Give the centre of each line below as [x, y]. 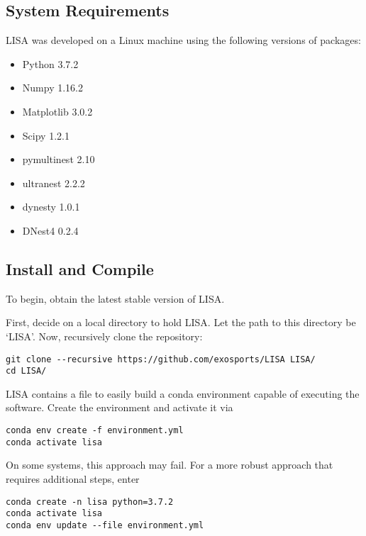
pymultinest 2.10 [59, 159]
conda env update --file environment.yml [105, 525]
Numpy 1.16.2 [52, 88]
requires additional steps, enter [73, 478]
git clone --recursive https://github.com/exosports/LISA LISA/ [161, 359]
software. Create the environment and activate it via [120, 407]
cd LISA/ [26, 371]
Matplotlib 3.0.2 [57, 111]
